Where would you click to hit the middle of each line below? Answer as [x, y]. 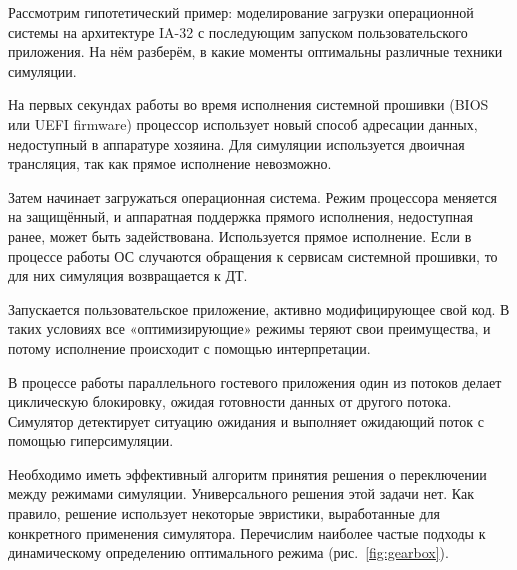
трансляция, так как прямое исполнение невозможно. [170, 163]
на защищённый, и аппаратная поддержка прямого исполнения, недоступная [240, 216]
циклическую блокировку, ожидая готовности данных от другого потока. [230, 401]
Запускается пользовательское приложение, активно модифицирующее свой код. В [259, 308]
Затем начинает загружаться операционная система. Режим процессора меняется [253, 196]
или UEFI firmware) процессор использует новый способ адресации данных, [243, 123]
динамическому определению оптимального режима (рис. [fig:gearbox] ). [228, 552]
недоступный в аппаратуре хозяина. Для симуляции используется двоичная [236, 143]
